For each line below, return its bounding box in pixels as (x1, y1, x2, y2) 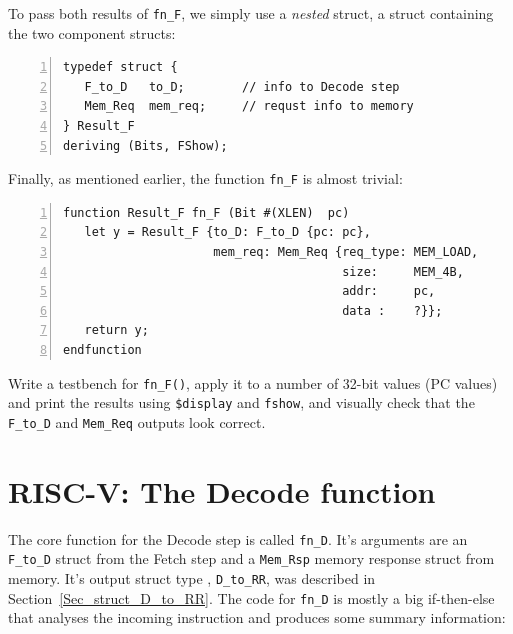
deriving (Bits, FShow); (63, 138, 228, 153)
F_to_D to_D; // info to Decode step (84, 79, 400, 94)
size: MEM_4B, (342, 264, 464, 279)
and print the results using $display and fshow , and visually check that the (8, 392, 475, 413)
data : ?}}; (342, 303, 443, 318)
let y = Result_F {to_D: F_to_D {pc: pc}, (84, 225, 371, 240)
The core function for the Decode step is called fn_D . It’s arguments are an (8, 528, 468, 549)
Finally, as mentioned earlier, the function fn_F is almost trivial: (8, 168, 403, 189)
